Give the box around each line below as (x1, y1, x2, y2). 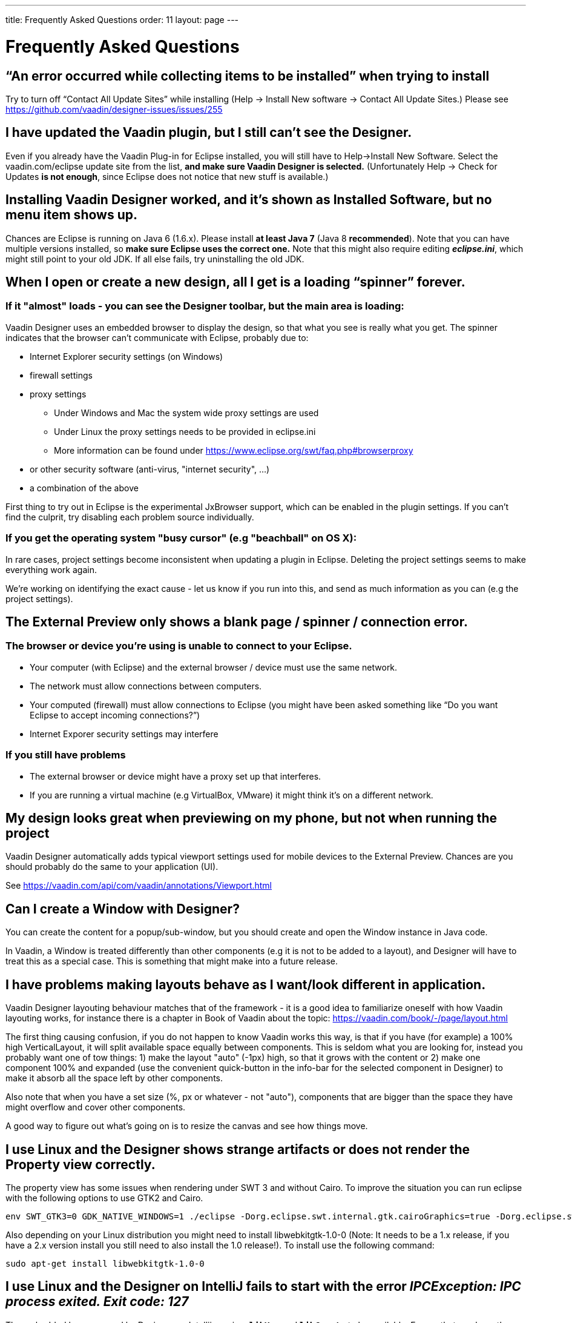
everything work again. (5, 564, 97, 575)
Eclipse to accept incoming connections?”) (30, 709, 200, 720)
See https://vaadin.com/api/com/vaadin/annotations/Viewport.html (5, 880, 272, 891)
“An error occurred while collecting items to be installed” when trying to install (5, 68, 490, 84)
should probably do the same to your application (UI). (5, 861, 219, 872)
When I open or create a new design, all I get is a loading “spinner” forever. (5, 274, 465, 290)
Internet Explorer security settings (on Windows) (30, 351, 223, 362)
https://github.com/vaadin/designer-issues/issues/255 (5, 104, 223, 114)
